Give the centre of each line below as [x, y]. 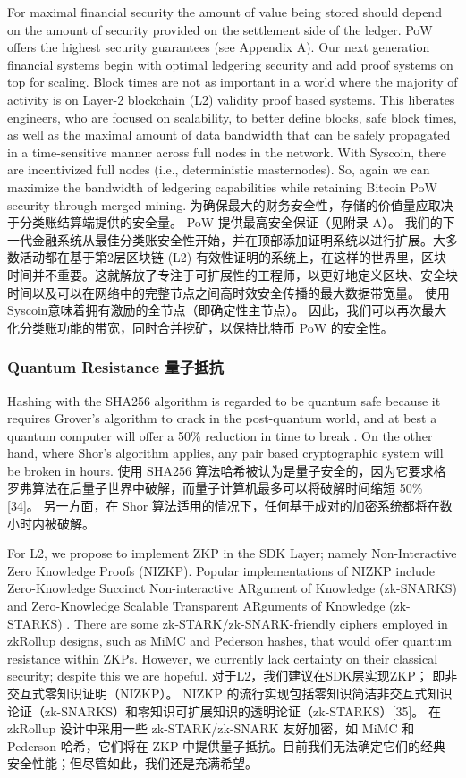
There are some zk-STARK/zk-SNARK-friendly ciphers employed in [261, 623]
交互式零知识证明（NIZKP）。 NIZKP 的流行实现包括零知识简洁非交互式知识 [230, 693]
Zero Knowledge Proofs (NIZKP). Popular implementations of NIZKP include [221, 570]
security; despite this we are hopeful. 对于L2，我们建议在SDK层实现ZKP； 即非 [233, 676]
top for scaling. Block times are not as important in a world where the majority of [233, 82]
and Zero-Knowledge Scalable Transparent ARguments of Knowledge [196, 606]
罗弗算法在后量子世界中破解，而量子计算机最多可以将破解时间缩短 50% [215, 488]
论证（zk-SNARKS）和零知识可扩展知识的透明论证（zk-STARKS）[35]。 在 [224, 710]
